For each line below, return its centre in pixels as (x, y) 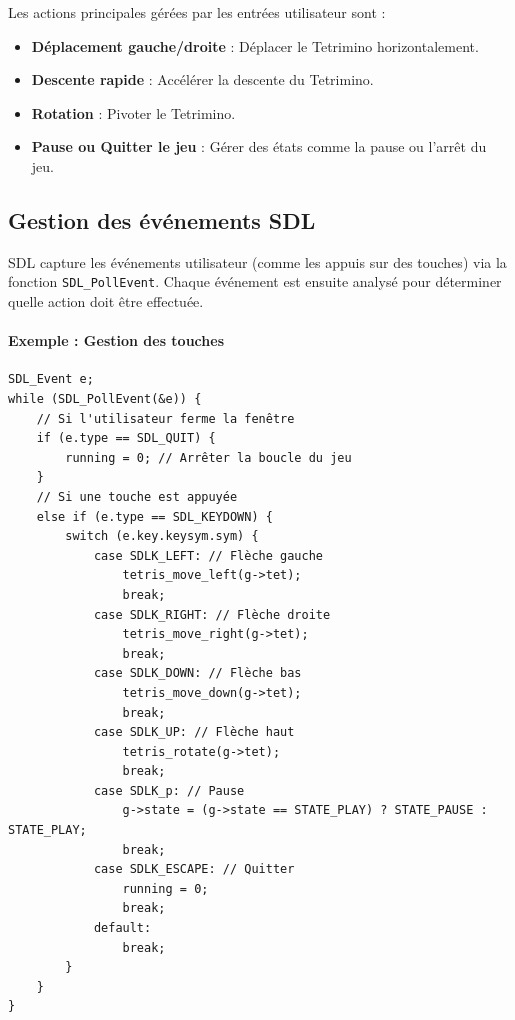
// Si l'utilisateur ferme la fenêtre (165, 418)
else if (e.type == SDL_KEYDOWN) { (154, 516)
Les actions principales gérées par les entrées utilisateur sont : (197, 12)
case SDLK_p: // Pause (169, 790)
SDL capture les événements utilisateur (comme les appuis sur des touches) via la (257, 261)
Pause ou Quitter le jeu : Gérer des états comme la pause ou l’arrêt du (259, 146)
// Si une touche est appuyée (137, 496)
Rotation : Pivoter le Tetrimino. (133, 112)
